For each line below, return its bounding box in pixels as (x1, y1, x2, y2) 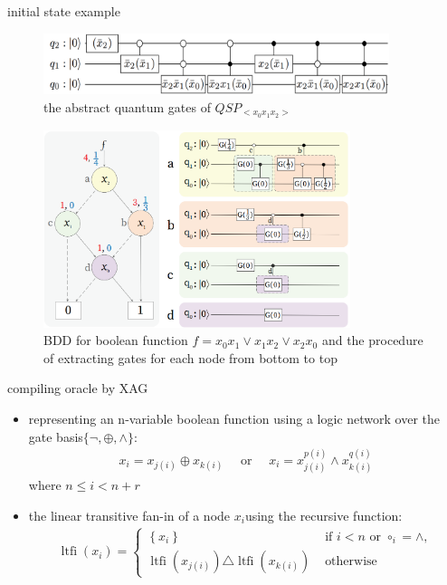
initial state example (7, 2, 120, 20)
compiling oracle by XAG (7, 379, 148, 398)
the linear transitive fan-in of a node (28, 505, 231, 524)
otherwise (325, 554, 377, 568)
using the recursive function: (244, 505, 403, 524)
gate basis (28, 427, 83, 446)
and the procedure (321, 331, 423, 350)
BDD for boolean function (43, 331, 188, 350)
